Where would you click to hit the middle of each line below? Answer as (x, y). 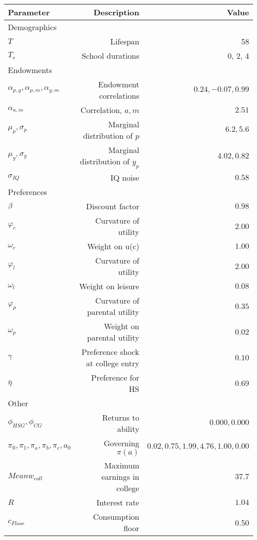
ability (128, 429)
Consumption (116, 517)
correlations (119, 96)
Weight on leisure (109, 286)
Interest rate (118, 502)
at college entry (113, 363)
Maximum (122, 465)
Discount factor (113, 206)
